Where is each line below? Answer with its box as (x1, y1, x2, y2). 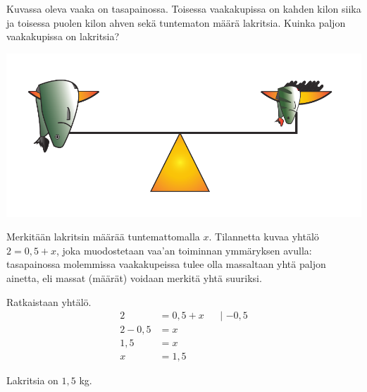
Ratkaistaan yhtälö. (6, 294, 92, 309)
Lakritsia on (6, 373, 58, 388)
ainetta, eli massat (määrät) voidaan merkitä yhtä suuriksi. (6, 270, 262, 285)
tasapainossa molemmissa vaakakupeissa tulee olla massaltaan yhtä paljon (6, 257, 326, 271)
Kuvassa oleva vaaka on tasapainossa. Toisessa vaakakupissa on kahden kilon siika (6, 1, 361, 16)
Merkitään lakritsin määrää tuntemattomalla (6, 229, 200, 244)
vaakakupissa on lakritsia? (6, 29, 120, 44)
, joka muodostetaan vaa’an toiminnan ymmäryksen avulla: (56, 243, 312, 257)
